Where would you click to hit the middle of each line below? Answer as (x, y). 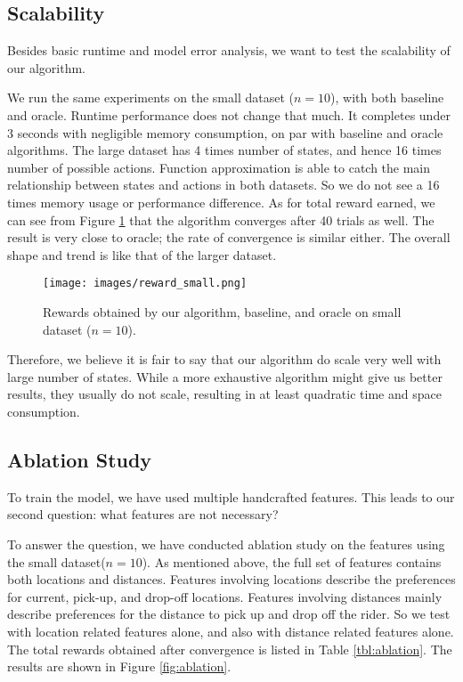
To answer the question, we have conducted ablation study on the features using (226, 544)
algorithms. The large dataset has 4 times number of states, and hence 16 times (224, 150)
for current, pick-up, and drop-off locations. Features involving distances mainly (225, 596)
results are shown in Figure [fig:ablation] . (119, 666)
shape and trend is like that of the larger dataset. (142, 254)
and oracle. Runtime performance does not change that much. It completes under (229, 114)
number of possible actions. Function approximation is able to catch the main (219, 167)
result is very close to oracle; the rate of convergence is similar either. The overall (229, 237)
